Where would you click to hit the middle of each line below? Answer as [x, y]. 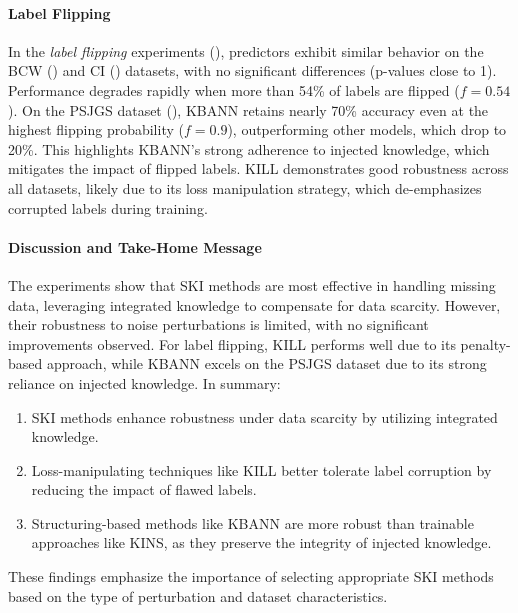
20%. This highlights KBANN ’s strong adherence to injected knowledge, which [249, 148]
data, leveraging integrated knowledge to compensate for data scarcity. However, [254, 304]
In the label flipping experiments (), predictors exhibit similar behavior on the [246, 50]
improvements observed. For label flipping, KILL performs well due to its [232, 343]
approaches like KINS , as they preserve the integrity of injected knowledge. [261, 542]
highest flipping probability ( [96, 129]
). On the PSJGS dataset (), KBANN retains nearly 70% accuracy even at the [248, 109]
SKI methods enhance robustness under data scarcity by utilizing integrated [264, 416]
